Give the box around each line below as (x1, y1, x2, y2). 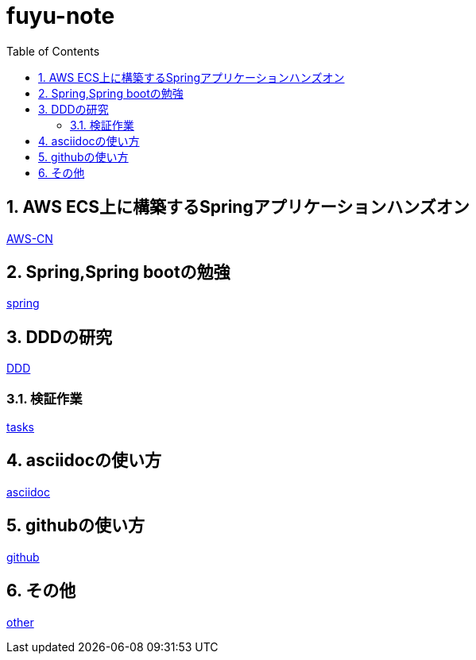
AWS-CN (6, 231, 53, 245)
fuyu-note (6, 2, 115, 29)
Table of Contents (6, 44, 100, 58)
